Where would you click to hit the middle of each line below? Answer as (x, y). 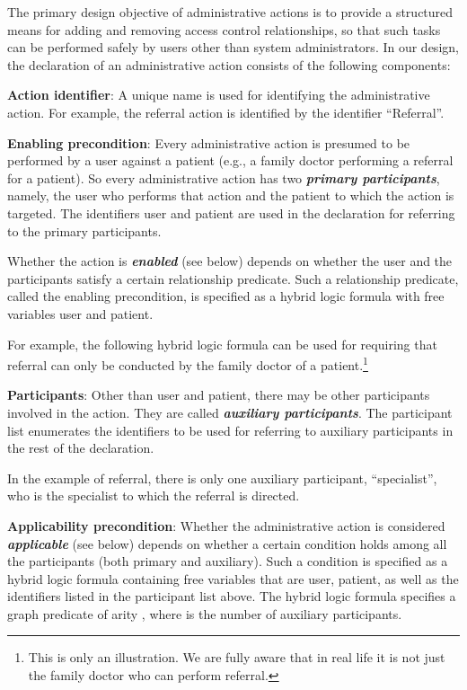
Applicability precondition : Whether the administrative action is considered (226, 525)
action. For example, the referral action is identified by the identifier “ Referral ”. (226, 112)
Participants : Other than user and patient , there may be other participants (219, 395)
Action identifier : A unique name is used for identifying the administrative (219, 95)
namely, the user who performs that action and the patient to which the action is (231, 195)
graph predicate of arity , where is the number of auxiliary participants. (205, 613)
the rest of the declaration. (81, 448)
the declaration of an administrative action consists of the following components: (229, 64)
